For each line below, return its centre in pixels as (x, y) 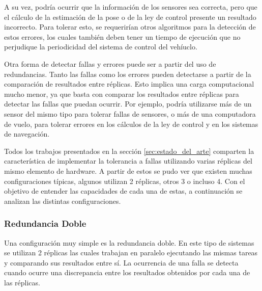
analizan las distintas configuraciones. (63, 201)
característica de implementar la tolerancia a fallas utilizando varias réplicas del (128, 161)
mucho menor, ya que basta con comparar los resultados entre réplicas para (122, 94)
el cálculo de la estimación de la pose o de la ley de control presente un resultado (130, 17)
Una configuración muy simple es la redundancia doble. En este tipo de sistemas (129, 242)
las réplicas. (22, 282)
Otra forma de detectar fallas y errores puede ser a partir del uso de (110, 63)
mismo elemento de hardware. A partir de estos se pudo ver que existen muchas (128, 170)
